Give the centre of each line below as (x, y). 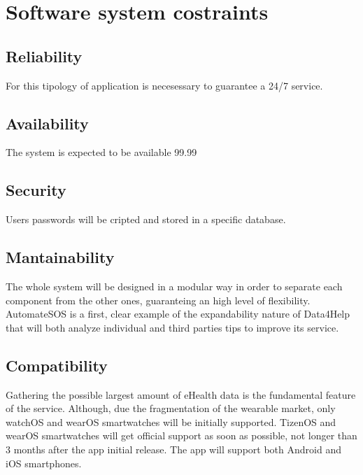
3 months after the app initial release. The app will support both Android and (173, 449)
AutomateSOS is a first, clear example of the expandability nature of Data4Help (178, 314)
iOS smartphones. (44, 463)
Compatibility (57, 365)
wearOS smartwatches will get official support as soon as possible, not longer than (181, 435)
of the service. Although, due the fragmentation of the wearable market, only (171, 408)
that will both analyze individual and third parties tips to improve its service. (172, 327)
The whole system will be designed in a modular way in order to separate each (174, 286)
